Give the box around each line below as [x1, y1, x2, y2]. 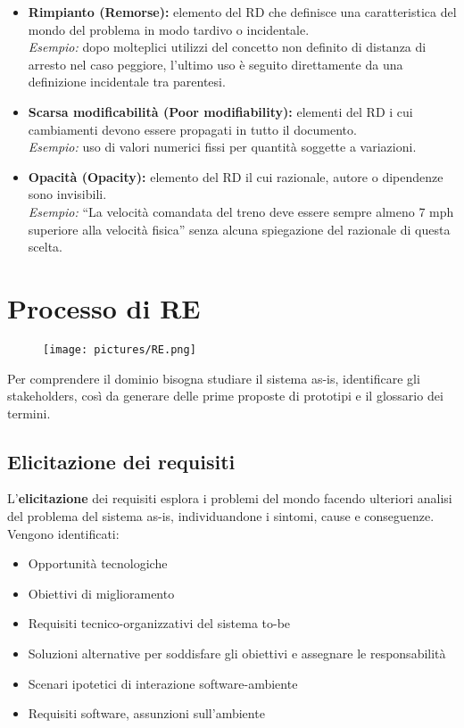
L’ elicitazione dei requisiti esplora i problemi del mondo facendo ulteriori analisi [7, 489, 452, 508]
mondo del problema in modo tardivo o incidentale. [28, 20, 310, 38]
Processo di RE [7, 289, 201, 326]
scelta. [28, 237, 62, 256]
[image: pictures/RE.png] [43, 343, 196, 356]
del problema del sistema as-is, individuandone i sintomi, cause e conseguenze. [7, 507, 435, 525]
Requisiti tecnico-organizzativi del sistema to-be [28, 614, 291, 633]
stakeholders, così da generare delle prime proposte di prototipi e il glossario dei [7, 386, 443, 405]
